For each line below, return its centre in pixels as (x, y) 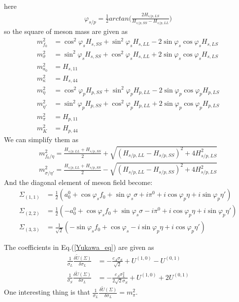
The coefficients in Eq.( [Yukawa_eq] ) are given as (79, 247)
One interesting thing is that (47, 292)
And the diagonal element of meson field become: (78, 182)
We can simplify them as (41, 139)
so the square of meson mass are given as (66, 31)
